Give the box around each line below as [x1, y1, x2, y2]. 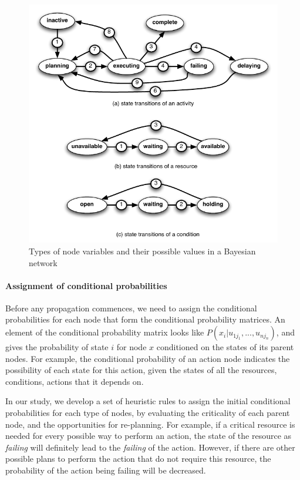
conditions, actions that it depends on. [5, 375, 144, 387]
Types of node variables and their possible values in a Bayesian [29, 244, 256, 257]
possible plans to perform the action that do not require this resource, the [5, 452, 271, 465]
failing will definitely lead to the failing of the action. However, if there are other [5, 441, 295, 453]
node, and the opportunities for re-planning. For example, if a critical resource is [5, 418, 295, 430]
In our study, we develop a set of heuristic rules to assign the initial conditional [5, 395, 291, 407]
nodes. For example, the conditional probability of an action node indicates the [5, 352, 290, 364]
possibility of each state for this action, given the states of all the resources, [5, 364, 277, 376]
